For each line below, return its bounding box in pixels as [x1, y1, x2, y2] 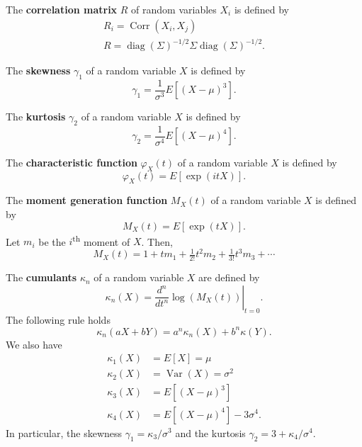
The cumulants [6, 270, 77, 285]
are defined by [198, 270, 260, 285]
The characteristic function [6, 154, 137, 169]
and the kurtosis [175, 425, 246, 440]
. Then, [141, 234, 173, 249]
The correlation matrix [6, 2, 118, 16]
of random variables [131, 2, 217, 16]
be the [38, 234, 66, 249]
